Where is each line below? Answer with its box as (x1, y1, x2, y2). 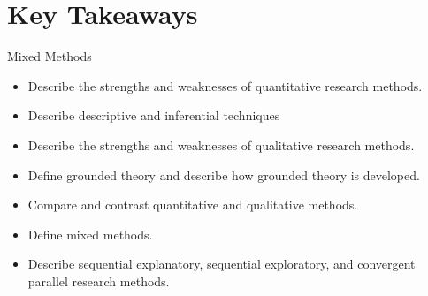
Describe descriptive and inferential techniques (27, 106, 280, 125)
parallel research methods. (27, 271, 170, 290)
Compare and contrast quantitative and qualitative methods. (27, 195, 358, 214)
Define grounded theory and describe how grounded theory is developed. (27, 165, 420, 184)
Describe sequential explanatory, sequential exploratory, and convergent (27, 254, 416, 273)
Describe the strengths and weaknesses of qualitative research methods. (27, 135, 415, 154)
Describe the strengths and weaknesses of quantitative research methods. (27, 76, 423, 95)
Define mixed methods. (27, 224, 153, 243)
